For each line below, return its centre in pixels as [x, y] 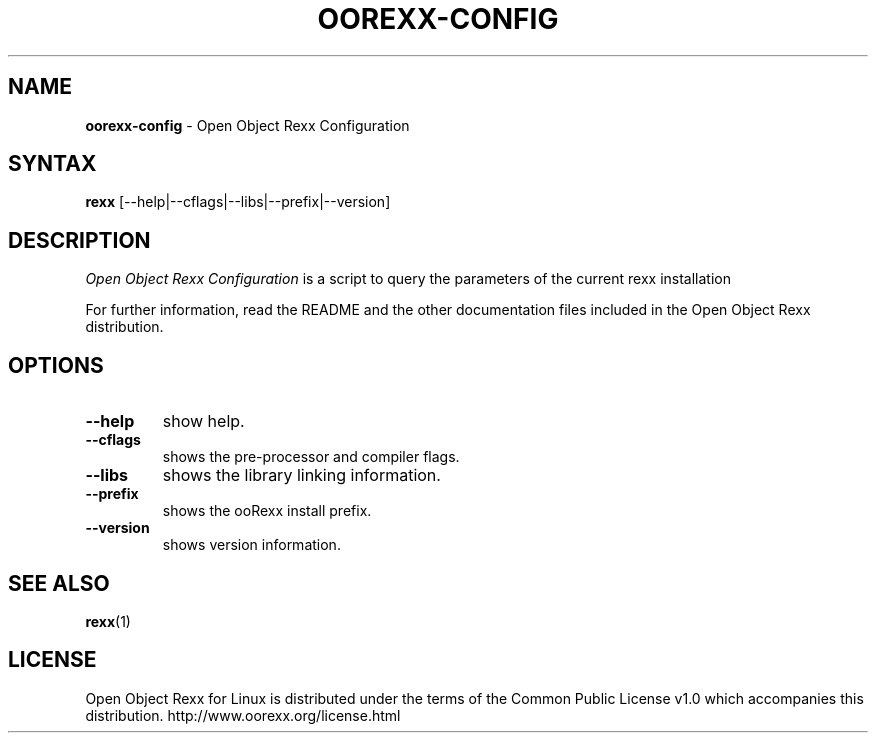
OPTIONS [56, 365]
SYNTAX [52, 164]
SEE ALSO [59, 583]
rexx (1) [108, 621]
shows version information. [251, 545]
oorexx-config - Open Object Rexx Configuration [247, 125]
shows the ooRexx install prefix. [267, 511]
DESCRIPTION [79, 240]
